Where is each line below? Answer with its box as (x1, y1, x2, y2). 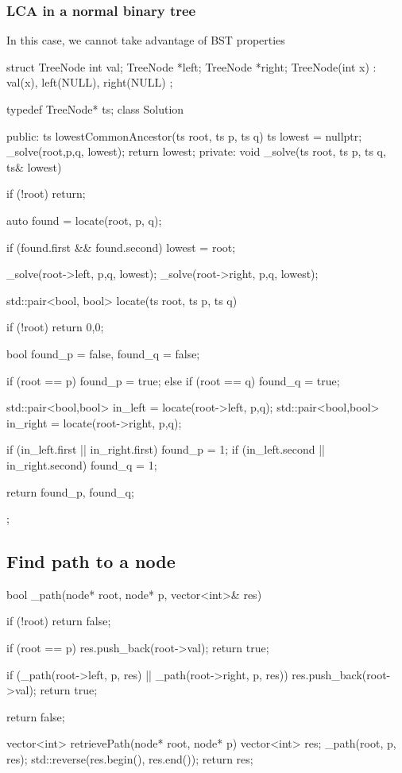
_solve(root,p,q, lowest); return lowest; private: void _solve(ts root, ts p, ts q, (6, 143, 386, 160)
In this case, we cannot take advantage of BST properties (6, 32, 285, 48)
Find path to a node (6, 549, 176, 574)
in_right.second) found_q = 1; (6, 456, 157, 473)
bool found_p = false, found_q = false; (6, 345, 200, 361)
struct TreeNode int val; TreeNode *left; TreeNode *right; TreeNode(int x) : (6, 58, 377, 75)
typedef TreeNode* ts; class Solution (6, 101, 184, 117)
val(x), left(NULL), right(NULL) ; (6, 74, 173, 91)
